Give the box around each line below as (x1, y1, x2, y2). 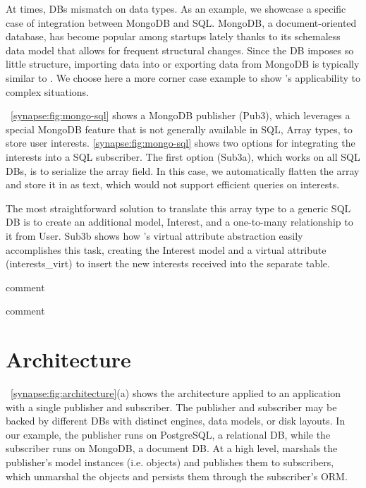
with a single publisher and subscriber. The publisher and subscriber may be (6, 399, 337, 414)
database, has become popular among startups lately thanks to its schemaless (6, 29, 341, 44)
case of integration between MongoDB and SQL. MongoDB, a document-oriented (6, 15, 357, 30)
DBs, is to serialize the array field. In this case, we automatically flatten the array (6, 163, 360, 178)
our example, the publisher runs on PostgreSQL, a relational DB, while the (6, 427, 331, 441)
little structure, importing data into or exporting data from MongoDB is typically (6, 56, 360, 71)
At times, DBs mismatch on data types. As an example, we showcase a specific (6, 1, 346, 16)
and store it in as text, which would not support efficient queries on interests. (6, 177, 340, 192)
